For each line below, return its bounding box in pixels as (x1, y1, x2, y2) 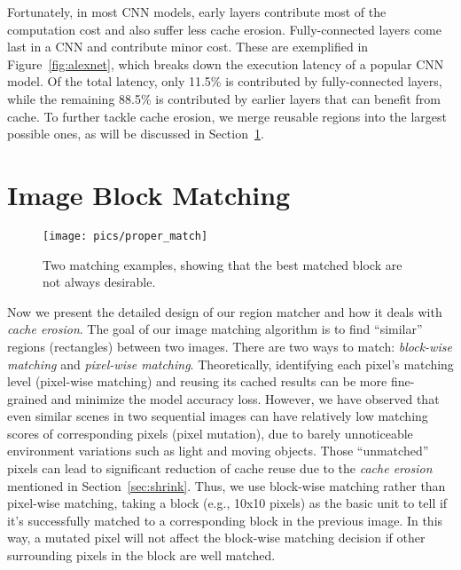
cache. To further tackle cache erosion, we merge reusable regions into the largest (7, 107, 447, 125)
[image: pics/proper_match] (43, 229, 208, 242)
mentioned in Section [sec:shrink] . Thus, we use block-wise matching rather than (7, 476, 446, 495)
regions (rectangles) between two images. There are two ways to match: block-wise (7, 336, 452, 355)
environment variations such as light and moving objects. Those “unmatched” (7, 441, 429, 460)
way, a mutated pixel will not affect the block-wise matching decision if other (7, 528, 426, 547)
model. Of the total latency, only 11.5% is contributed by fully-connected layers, (7, 72, 442, 91)
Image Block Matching (7, 176, 291, 212)
